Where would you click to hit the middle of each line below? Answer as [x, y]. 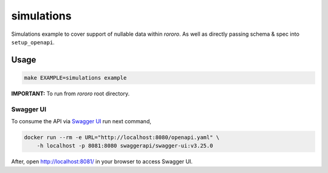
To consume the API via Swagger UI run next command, [81, 121]
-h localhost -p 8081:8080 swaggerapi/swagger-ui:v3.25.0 [125, 146]
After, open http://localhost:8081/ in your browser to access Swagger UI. [102, 161]
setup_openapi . [33, 42]
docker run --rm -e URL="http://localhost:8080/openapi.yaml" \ [122, 137]
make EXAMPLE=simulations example [75, 78]
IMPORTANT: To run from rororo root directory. [70, 93]
